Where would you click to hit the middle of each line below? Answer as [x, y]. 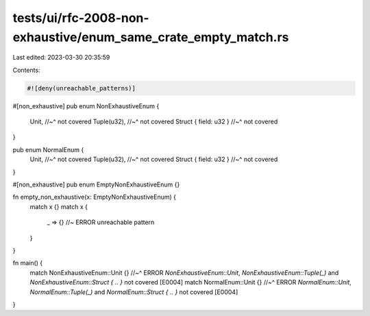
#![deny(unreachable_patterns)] [82, 88]
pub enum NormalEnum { [48, 149]
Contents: [26, 70]
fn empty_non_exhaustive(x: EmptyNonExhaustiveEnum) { [95, 197]
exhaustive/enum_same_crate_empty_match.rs [151, 37]
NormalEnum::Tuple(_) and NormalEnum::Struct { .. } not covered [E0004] [134, 292]
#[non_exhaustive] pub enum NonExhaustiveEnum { [86, 106]
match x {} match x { [59, 206]
